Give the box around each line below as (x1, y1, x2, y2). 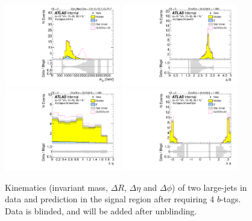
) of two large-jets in (172, 181, 247, 193)
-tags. (220, 193, 241, 205)
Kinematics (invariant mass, (5, 181, 108, 193)
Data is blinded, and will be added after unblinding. (5, 205, 197, 217)
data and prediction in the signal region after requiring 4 (5, 193, 215, 205)
